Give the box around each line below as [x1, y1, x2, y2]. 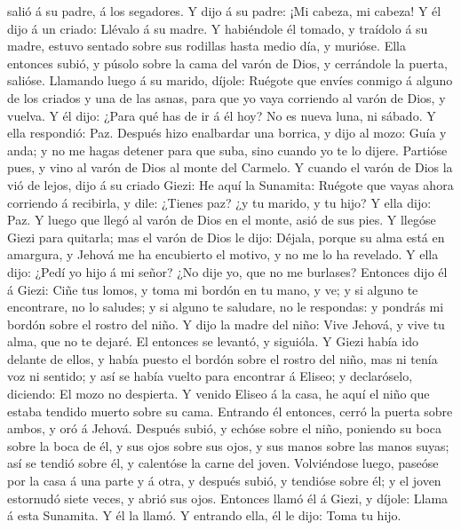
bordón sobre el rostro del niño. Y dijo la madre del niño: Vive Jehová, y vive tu [7, 314, 445, 333]
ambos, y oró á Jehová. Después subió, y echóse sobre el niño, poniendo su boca [7, 419, 442, 438]
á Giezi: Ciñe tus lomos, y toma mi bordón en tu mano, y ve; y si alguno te [7, 280, 418, 298]
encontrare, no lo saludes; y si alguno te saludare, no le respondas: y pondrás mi [7, 297, 444, 316]
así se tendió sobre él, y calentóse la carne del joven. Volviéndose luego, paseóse [7, 454, 439, 472]
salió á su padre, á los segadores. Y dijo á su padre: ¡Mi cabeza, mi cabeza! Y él [7, 2, 441, 20]
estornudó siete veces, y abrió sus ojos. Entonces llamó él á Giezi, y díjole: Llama [7, 488, 449, 507]
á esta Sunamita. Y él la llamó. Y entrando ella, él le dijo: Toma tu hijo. [7, 506, 401, 525]
